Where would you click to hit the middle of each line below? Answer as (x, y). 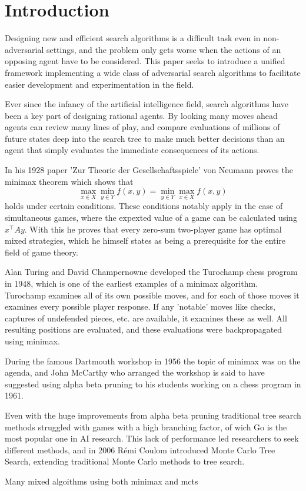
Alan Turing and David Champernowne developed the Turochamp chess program (151, 272)
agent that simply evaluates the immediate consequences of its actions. (132, 150)
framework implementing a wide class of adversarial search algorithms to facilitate (153, 72)
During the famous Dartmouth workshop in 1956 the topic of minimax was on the (153, 361)
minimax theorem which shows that (69, 181)
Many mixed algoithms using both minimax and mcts (102, 481)
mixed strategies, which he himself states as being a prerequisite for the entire (145, 240)
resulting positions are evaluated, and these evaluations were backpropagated (144, 329)
